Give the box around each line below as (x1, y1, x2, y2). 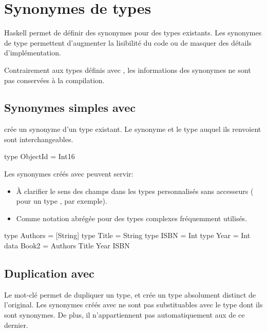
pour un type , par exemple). (16, 196, 107, 206)
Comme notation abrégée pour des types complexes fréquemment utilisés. (16, 212, 247, 223)
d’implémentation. (4, 47, 61, 58)
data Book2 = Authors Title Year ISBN (4, 240, 130, 251)
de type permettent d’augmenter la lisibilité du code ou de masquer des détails (4, 37, 252, 48)
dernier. (4, 319, 28, 330)
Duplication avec (4, 265, 94, 281)
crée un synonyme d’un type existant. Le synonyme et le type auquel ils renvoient (4, 124, 261, 134)
